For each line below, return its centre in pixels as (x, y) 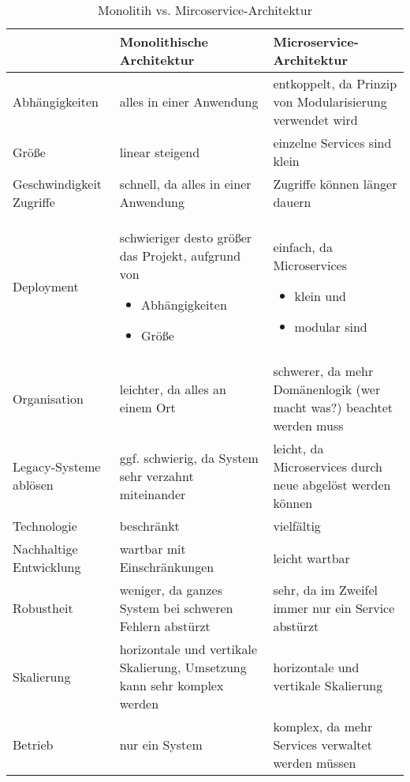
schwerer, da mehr (323, 371)
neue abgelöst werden (332, 485)
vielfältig (297, 526)
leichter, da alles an (173, 389)
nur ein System (161, 744)
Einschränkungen (167, 567)
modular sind (331, 326)
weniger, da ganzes (171, 590)
